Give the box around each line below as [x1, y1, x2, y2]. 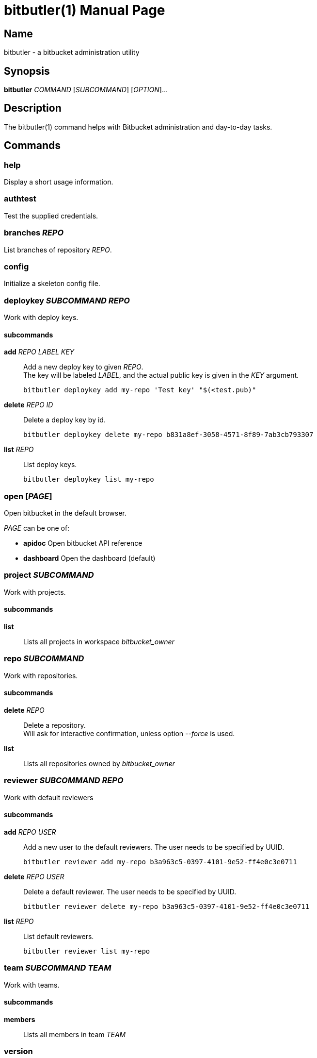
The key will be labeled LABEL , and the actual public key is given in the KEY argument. [23, 371, 299, 380]
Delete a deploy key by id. [23, 416, 106, 424]
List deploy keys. [23, 460, 77, 469]
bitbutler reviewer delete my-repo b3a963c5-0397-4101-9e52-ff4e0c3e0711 [23, 902, 310, 910]
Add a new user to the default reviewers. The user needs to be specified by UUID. [23, 842, 285, 851]
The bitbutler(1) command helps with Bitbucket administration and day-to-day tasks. [4, 122, 272, 131]
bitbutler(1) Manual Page [4, 2, 165, 18]
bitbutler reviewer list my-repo [23, 947, 150, 955]
